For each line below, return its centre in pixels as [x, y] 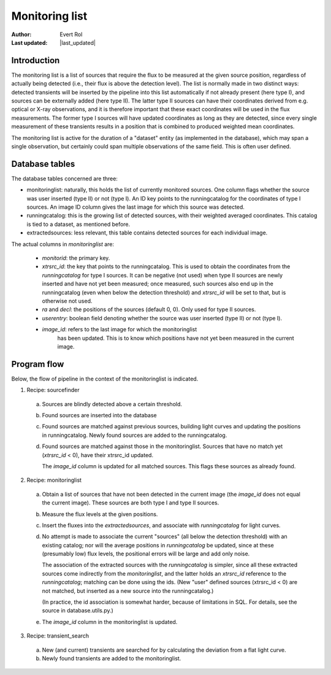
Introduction [36, 60]
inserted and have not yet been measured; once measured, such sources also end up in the [158, 284]
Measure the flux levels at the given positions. [100, 514]
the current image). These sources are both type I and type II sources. [131, 503]
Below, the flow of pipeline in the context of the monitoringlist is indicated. [105, 379]
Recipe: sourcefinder [53, 390]
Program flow [38, 364]
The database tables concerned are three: [64, 179]
